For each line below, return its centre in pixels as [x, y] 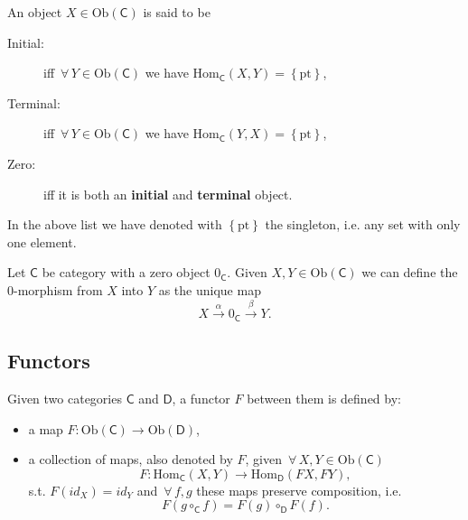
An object [35, 12]
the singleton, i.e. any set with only [363, 224]
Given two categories [65, 398]
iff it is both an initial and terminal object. [168, 194]
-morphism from [58, 289]
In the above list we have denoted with [115, 224]
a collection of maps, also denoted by [131, 459]
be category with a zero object [126, 272]
